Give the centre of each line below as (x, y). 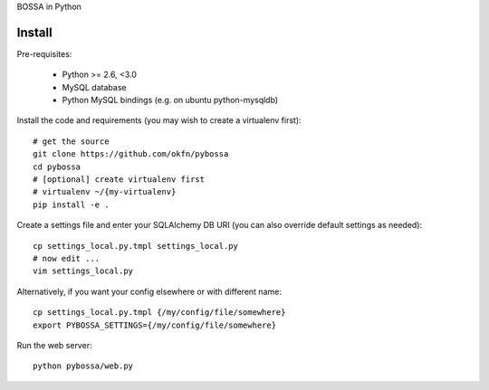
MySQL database (94, 87)
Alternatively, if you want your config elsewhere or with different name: (149, 291)
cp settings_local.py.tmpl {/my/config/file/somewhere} (159, 313)
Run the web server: (54, 345)
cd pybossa (57, 166)
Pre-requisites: (44, 53)
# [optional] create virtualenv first (119, 180)
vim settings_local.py (83, 271)
